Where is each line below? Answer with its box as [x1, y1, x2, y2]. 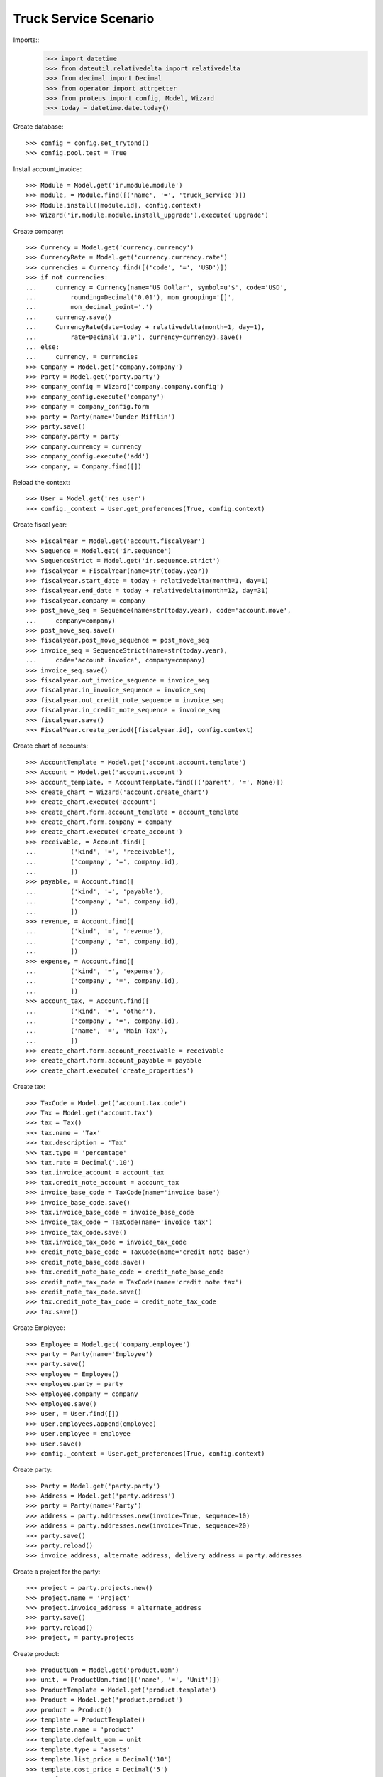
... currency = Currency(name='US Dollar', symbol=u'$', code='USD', [26, 283, 288, 291]
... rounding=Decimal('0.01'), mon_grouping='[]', [26, 293, 235, 301]
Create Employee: [13, 1324, 65, 1332]
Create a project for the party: [13, 1567, 101, 1576]
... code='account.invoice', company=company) [26, 656, 206, 665]
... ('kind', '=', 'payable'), [26, 887, 165, 896]
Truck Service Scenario [13, 11, 155, 26]
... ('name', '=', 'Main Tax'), [26, 1027, 168, 1035]
